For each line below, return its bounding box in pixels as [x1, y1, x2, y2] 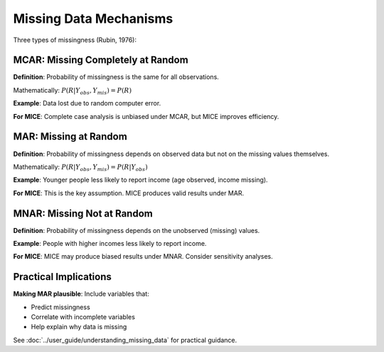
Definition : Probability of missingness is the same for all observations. [13, 73, 220, 81]
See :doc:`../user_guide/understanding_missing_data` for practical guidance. [13, 336, 238, 344]
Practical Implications [13, 271, 112, 283]
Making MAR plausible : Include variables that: [13, 289, 149, 299]
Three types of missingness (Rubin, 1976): [13, 36, 137, 44]
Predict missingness [31, 303, 90, 311]
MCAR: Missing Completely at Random [13, 54, 188, 66]
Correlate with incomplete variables [31, 313, 135, 321]
